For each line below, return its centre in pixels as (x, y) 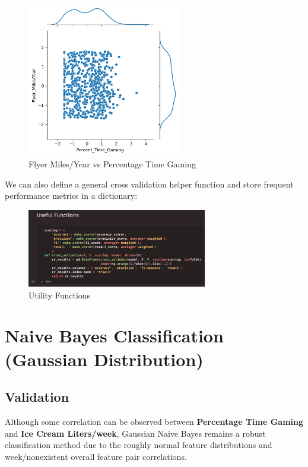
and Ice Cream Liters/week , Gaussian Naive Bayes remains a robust (135, 433)
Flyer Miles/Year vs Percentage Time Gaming (112, 163)
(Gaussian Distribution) (104, 359)
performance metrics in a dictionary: (71, 196)
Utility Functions (60, 295)
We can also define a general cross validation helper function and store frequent (149, 184)
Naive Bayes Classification (114, 336)
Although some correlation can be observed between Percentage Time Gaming (154, 421)
